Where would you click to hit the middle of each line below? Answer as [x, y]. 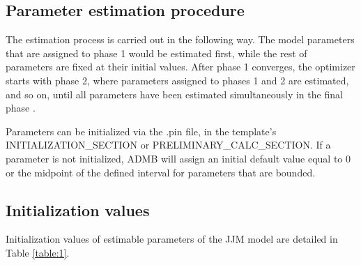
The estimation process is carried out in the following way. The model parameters [180, 39]
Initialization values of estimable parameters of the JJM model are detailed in [172, 239]
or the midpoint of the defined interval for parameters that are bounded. [161, 172]
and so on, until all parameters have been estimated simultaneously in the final [174, 94]
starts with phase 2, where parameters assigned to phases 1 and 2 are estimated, [177, 80]
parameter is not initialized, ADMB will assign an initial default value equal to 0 [178, 158]
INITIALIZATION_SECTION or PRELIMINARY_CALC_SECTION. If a [168, 145]
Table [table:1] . [38, 252]
